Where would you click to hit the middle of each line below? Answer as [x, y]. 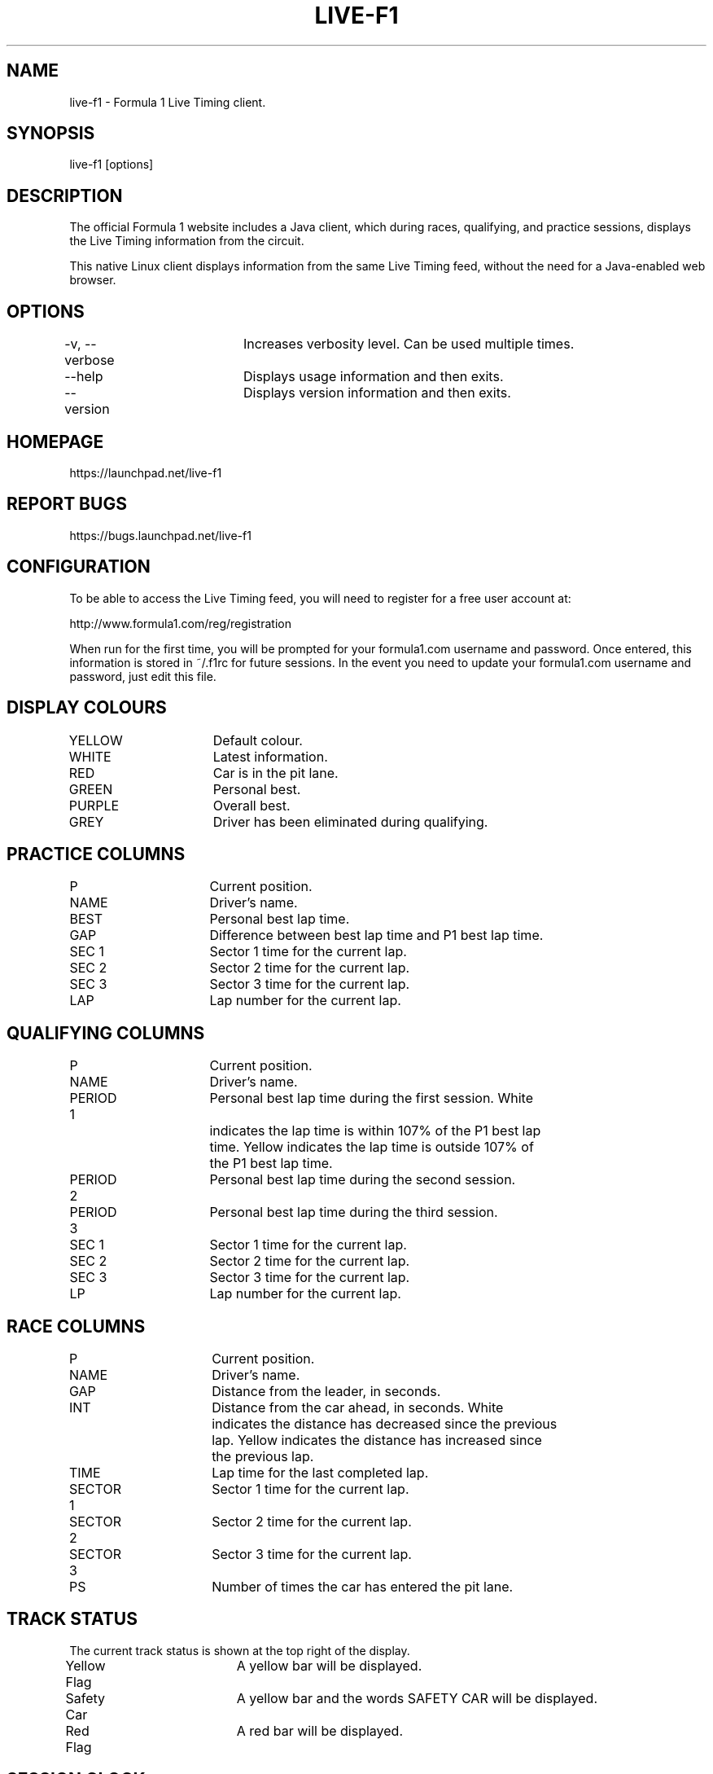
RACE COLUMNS [76, 1326]
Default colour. [258, 740]
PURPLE [94, 805]
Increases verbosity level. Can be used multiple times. [409, 344]
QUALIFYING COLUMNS [106, 1033]
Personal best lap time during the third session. [354, 1212]
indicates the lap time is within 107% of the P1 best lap [375, 1131]
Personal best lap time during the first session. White [371, 1098]
